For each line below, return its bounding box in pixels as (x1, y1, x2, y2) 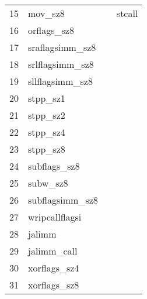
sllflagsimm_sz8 (28, 74, 93, 88)
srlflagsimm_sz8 (28, 57, 94, 71)
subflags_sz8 (28, 159, 80, 173)
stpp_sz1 (28, 91, 65, 105)
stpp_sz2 (28, 108, 65, 122)
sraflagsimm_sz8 (28, 40, 96, 54)
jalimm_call (28, 244, 78, 257)
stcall (116, 6, 138, 20)
